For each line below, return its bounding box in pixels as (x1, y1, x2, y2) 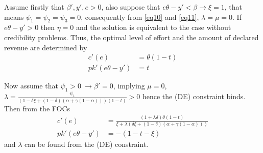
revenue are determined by (4, 42, 87, 52)
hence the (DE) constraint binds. (142, 91, 246, 102)
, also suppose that (101, 2, 160, 12)
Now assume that (4, 80, 58, 91)
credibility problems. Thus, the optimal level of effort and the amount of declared (4, 32, 259, 42)
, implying (113, 80, 145, 91)
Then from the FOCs (4, 103, 70, 113)
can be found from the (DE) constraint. (25, 138, 149, 149)
